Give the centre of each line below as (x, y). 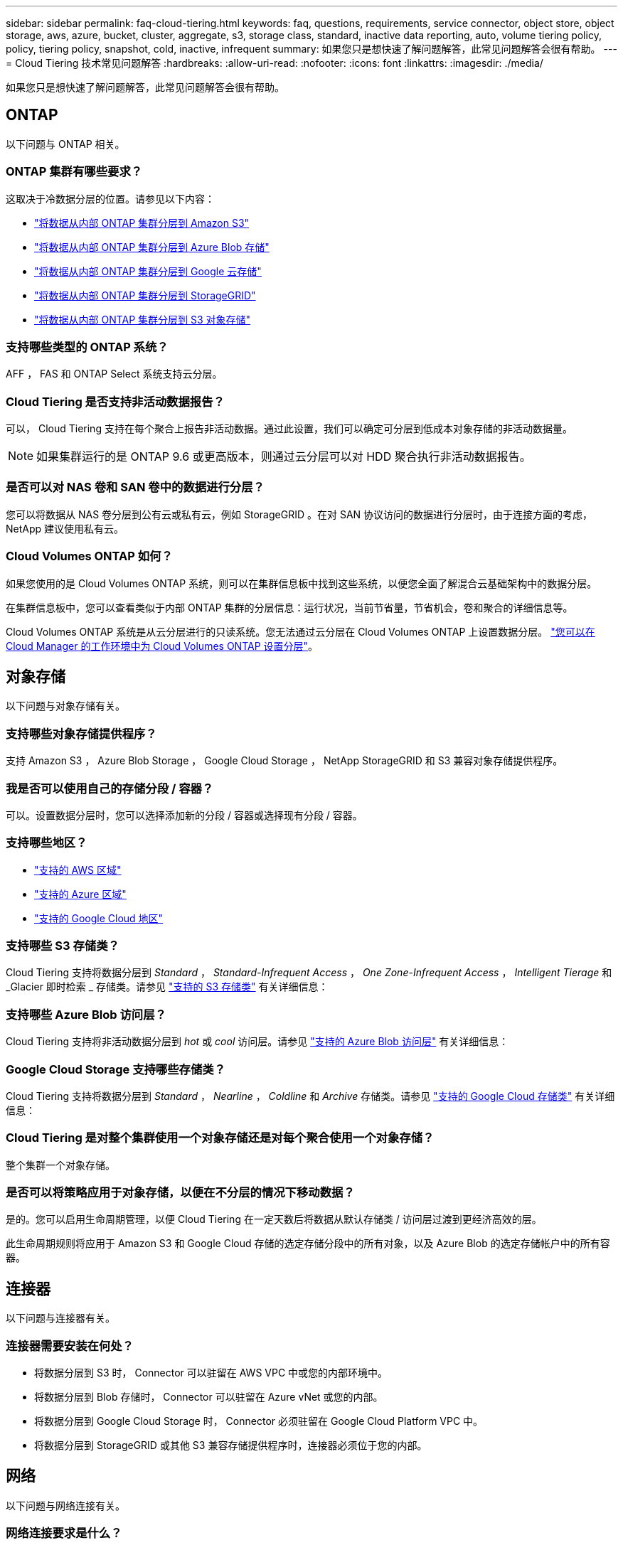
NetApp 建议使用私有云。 (65, 528)
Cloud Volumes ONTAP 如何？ (89, 556)
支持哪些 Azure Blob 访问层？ (86, 1014)
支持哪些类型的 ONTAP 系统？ (87, 347)
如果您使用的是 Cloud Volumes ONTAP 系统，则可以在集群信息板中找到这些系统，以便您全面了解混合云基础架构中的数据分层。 (302, 583)
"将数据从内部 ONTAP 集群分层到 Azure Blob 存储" (152, 247)
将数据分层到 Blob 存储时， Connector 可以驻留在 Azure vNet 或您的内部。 (209, 1397)
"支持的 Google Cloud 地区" (99, 918)
